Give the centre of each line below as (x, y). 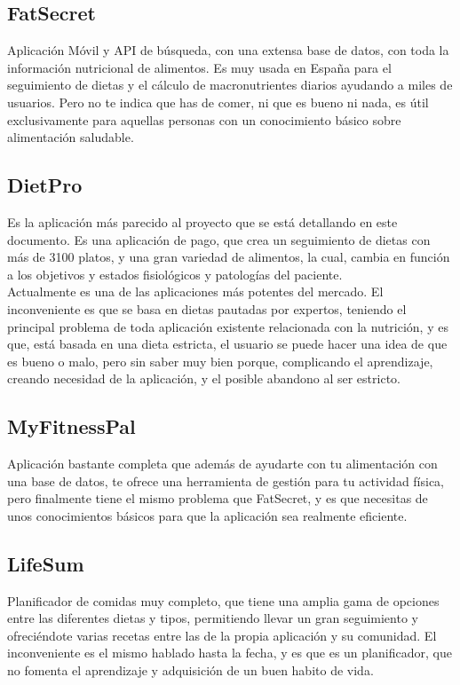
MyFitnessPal (71, 426)
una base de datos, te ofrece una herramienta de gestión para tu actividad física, (226, 480)
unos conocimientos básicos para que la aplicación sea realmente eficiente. (207, 515)
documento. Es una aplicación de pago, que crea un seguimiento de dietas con (219, 239)
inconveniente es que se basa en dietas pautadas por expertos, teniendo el (207, 308)
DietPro (45, 185)
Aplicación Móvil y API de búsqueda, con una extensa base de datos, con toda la (228, 50)
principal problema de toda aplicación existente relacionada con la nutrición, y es (228, 326)
